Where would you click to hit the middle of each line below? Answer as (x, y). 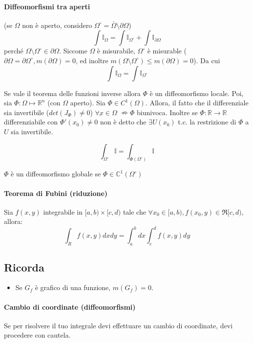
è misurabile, (116, 51)
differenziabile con (31, 122)
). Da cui (207, 60)
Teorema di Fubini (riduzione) (56, 193)
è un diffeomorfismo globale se (56, 174)
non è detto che (123, 122)
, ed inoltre (92, 60)
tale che (134, 211)
